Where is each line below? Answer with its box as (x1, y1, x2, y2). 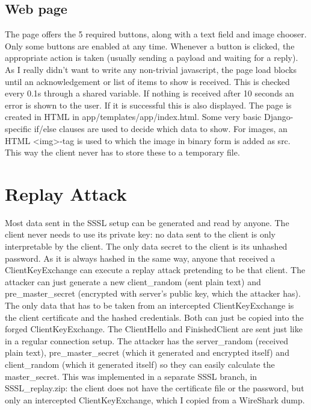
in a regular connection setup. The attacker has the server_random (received (5, 334, 289, 347)
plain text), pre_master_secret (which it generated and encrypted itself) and (5, 346, 289, 359)
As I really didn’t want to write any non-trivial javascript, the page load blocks (5, 63, 297, 75)
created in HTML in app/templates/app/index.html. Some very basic (5, 110, 262, 123)
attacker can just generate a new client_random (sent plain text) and (5, 275, 261, 288)
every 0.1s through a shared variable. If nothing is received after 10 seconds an (5, 87, 294, 99)
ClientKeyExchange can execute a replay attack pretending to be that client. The (5, 263, 306, 276)
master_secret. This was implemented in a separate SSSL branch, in (5, 370, 257, 382)
